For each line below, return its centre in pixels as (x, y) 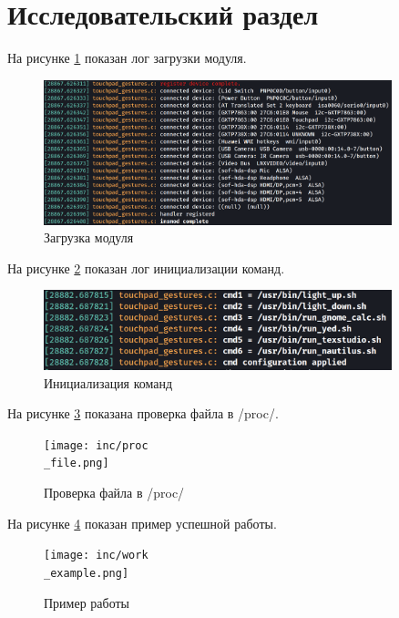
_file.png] (77, 463)
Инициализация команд (108, 382)
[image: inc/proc (96, 445)
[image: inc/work (96, 556)
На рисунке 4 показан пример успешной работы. (142, 523)
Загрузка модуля (89, 237)
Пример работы (87, 602)
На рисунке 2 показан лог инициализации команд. (146, 268)
